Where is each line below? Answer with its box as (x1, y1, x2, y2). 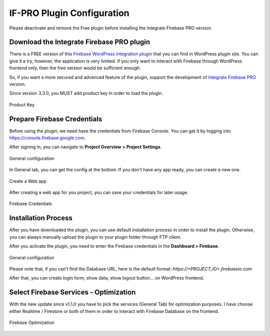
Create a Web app (9, 178, 47, 184)
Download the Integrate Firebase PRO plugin (9, 38, 150, 46)
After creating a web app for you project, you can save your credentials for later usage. (9, 190, 188, 196)
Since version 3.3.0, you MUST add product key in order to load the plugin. (9, 90, 163, 96)
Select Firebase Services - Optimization (9, 288, 136, 297)
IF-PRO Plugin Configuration (9, 7, 129, 18)
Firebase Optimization (9, 320, 55, 326)
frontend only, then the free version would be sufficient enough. (9, 65, 141, 71)
